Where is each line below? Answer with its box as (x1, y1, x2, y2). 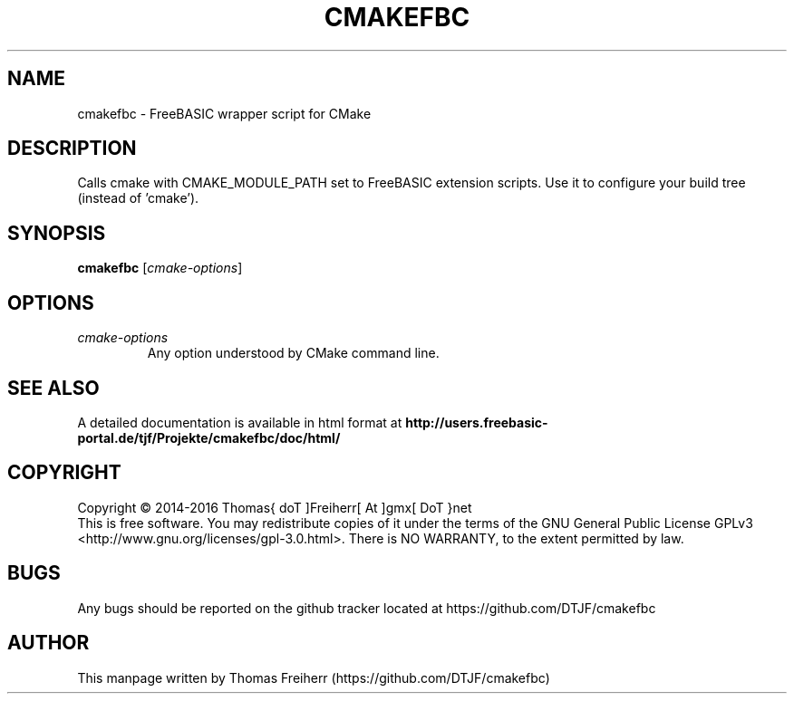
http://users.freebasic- (405, 414, 548, 430)
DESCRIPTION (7, 137, 137, 160)
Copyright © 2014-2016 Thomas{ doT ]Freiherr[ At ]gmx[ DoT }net (77, 499, 472, 515)
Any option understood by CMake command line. (147, 345, 440, 361)
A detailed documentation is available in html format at (77, 414, 402, 430)
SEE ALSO (7, 376, 100, 399)
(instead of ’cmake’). (77, 190, 199, 206)
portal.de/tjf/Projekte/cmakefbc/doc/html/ (77, 429, 341, 446)
